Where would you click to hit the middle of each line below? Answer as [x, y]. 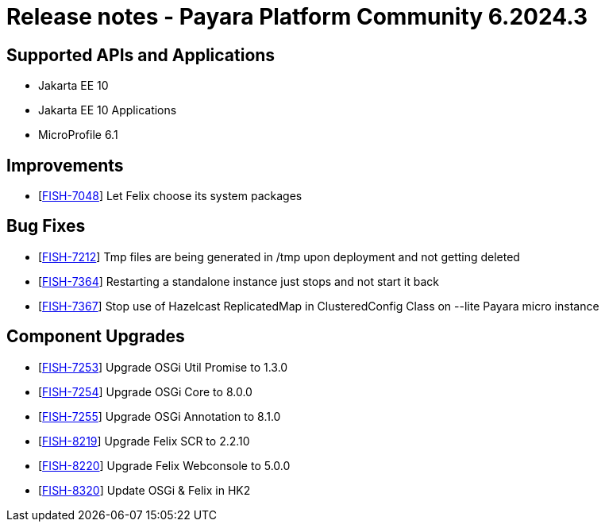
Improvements [65, 165]
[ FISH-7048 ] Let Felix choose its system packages [170, 196]
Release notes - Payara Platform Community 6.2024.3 [297, 17]
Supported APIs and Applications [141, 55]
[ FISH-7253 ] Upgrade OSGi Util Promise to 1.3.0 [163, 367]
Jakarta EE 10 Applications [108, 110]
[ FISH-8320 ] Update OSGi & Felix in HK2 [145, 490]
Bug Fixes [46, 226]
